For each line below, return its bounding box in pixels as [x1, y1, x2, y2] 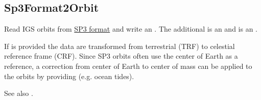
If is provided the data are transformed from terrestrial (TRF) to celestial [4, 40, 235, 51]
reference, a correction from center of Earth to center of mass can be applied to [4, 60, 252, 71]
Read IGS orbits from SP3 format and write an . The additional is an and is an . [4, 23, 257, 34]
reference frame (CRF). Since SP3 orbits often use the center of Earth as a [4, 51, 238, 61]
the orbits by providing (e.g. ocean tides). [4, 70, 134, 81]
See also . [4, 88, 33, 98]
